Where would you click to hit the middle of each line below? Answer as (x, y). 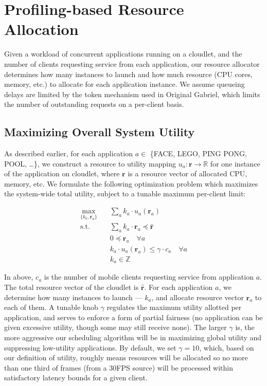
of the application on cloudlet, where (62, 173)
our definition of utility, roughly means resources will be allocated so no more (126, 357)
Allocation (41, 29)
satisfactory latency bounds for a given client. (76, 378)
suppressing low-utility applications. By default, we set (90, 347)
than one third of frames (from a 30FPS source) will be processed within (119, 367)
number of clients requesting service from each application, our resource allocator (132, 63)
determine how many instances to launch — (73, 297)
